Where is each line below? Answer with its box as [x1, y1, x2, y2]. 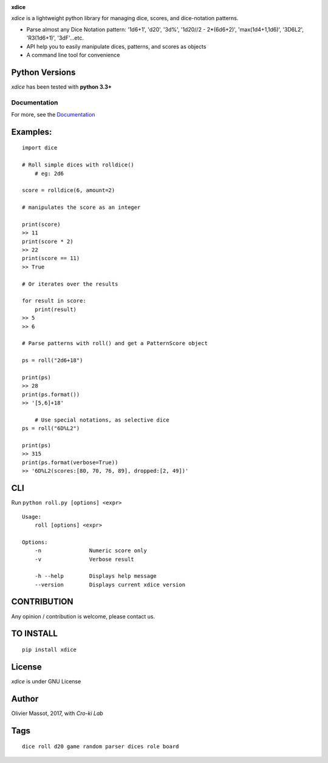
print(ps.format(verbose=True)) [22, 459, 118, 466]
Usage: [22, 513, 42, 520]
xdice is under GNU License [11, 677, 81, 685]
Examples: [11, 126, 52, 137]
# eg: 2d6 [34, 170, 64, 177]
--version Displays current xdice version [34, 581, 185, 588]
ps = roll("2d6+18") [22, 357, 83, 364]
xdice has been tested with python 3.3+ [11, 83, 112, 91]
